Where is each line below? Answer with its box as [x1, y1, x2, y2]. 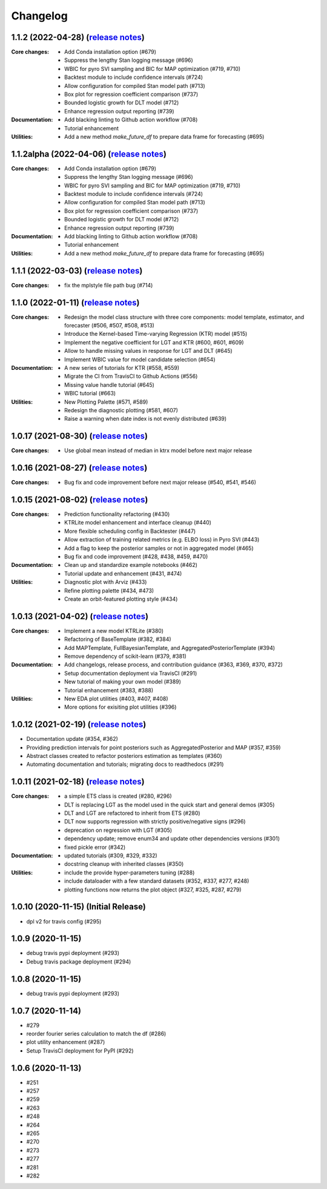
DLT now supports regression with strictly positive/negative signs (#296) [64, 818, 246, 825]
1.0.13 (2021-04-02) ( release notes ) [11, 611, 148, 621]
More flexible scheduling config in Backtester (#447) [64, 528, 196, 535]
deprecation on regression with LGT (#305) [64, 826, 173, 834]
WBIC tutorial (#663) [64, 390, 116, 397]
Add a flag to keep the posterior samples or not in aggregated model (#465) [64, 544, 254, 552]
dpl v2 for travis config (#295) [26, 917, 102, 925]
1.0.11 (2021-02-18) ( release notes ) [11, 777, 145, 787]
